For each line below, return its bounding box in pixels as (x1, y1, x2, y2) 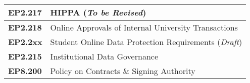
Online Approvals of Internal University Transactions (50, 21, 238, 33)
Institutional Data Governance (50, 50, 158, 62)
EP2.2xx (8, 36, 42, 47)
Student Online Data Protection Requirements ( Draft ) (50, 36, 242, 47)
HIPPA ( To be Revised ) (50, 6, 146, 18)
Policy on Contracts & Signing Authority (50, 65, 195, 76)
